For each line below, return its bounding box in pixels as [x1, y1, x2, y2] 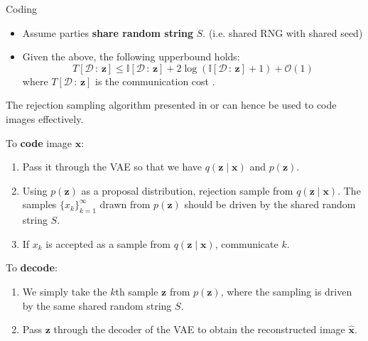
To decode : [6, 260, 58, 275]
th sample [115, 283, 158, 298]
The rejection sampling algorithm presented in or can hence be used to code [6, 97, 337, 112]
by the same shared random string [22, 298, 172, 313]
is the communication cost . [95, 73, 215, 88]
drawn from [99, 197, 151, 212]
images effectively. [6, 111, 84, 126]
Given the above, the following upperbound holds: [22, 49, 240, 64]
